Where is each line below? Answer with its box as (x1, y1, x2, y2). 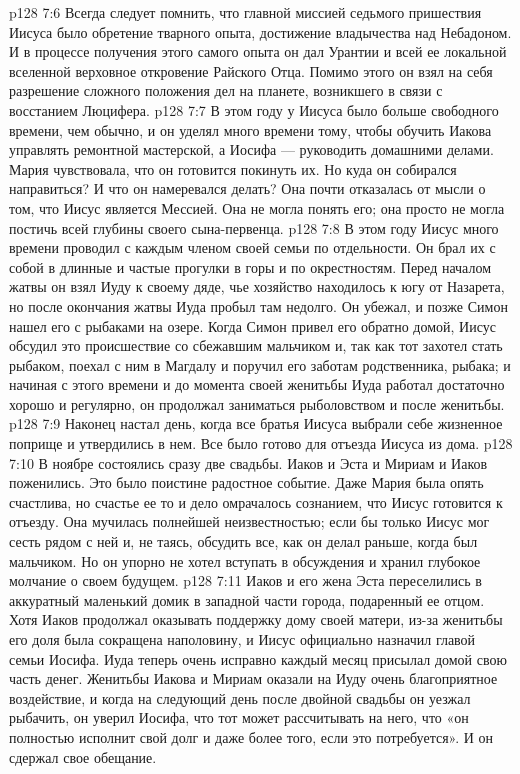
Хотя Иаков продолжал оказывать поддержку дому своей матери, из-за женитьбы (9, 609, 503, 630)
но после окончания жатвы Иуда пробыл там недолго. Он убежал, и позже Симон (9, 295, 508, 316)
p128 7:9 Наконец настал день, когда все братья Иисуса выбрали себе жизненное (9, 413, 503, 434)
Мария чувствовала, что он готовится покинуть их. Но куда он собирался (9, 158, 457, 179)
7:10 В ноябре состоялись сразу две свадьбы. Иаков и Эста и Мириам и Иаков (9, 452, 488, 473)
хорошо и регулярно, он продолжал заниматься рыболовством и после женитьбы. (9, 393, 505, 414)
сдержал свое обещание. (9, 746, 157, 767)
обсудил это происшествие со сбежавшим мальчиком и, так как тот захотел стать (9, 335, 503, 356)
